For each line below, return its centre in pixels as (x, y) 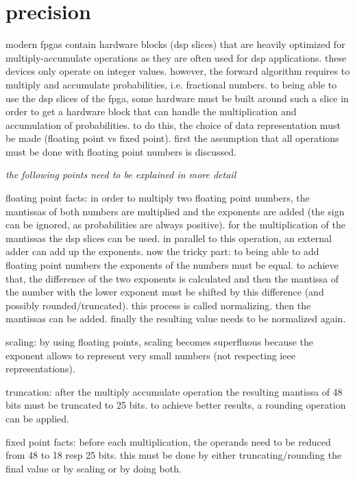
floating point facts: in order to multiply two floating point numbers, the (158, 198)
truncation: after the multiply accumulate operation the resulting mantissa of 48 (174, 391)
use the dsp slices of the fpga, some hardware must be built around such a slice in (177, 98)
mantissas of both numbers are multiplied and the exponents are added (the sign (175, 211)
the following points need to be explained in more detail (121, 175)
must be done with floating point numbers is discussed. (121, 151)
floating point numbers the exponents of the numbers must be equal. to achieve (172, 265)
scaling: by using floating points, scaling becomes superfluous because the (160, 341)
